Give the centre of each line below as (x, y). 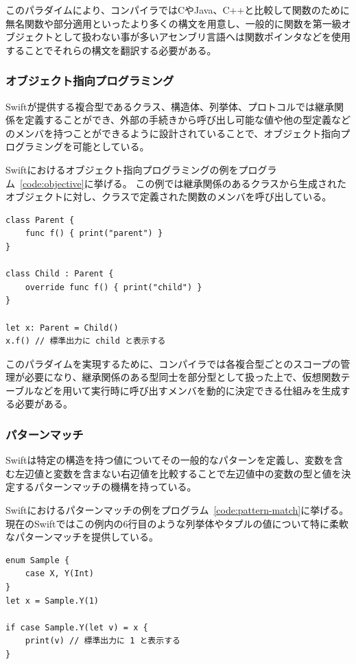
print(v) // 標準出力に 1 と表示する (103, 641)
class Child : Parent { (60, 274)
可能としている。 (111, 146)
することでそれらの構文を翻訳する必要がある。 (111, 50)
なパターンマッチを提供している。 (82, 537)
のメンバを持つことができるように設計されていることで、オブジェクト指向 (173, 133)
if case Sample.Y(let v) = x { (77, 627)
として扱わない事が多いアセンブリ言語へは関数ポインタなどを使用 (202, 37)
